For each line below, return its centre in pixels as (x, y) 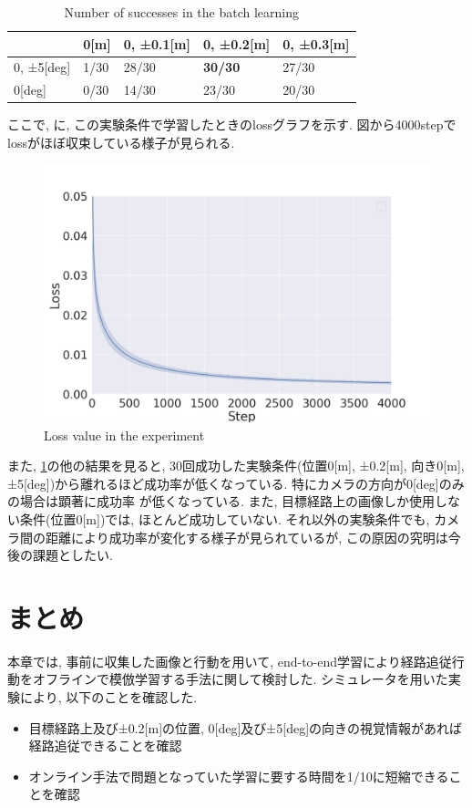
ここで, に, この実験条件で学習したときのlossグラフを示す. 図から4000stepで (232, 124)
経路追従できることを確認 (105, 746)
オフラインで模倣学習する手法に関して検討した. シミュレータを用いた (240, 679)
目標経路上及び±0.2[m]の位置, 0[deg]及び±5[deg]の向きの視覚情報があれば (246, 727)
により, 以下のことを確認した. (108, 697)
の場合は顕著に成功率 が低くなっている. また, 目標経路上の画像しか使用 (221, 501)
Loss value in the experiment (124, 435)
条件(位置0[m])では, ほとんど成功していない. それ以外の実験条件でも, (225, 518)
